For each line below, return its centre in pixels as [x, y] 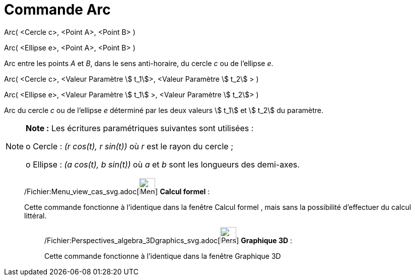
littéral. [36, 215]
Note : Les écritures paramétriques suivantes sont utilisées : [140, 128]
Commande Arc [57, 10]
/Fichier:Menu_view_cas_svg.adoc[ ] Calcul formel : [117, 191]
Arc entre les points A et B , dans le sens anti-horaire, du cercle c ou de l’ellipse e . [139, 63]
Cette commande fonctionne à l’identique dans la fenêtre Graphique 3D [163, 256]
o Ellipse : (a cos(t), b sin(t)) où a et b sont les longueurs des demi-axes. [163, 164]
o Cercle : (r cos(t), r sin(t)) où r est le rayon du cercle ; [129, 146]
